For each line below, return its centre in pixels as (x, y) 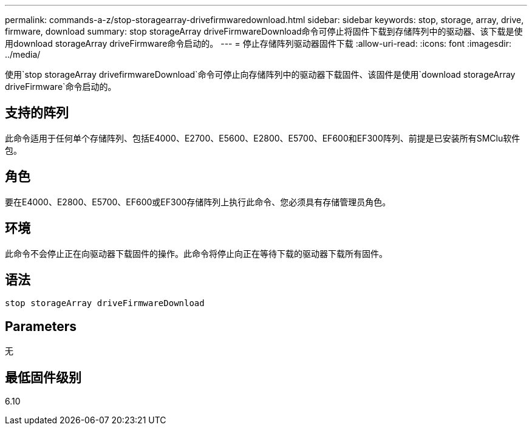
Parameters (41, 326)
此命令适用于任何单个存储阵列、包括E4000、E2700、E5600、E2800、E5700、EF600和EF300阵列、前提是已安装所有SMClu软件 (263, 138)
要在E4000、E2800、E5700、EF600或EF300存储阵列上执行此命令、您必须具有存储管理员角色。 (198, 202)
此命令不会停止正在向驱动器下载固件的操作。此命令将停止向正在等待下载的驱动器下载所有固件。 (196, 253)
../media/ (23, 54)
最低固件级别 (43, 377)
